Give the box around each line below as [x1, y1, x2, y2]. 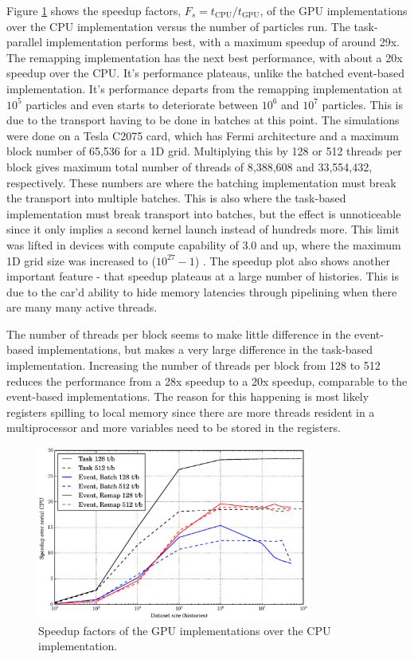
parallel [6, 33, 43, 50]
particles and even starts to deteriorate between [25, 96, 258, 112]
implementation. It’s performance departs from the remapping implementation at [6, 80, 403, 96]
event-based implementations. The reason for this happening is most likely [6, 388, 369, 405]
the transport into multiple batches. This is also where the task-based [6, 190, 346, 206]
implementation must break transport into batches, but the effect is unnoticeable [6, 205, 401, 222]
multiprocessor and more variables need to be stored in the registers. [6, 419, 341, 436]
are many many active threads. [6, 299, 158, 316]
